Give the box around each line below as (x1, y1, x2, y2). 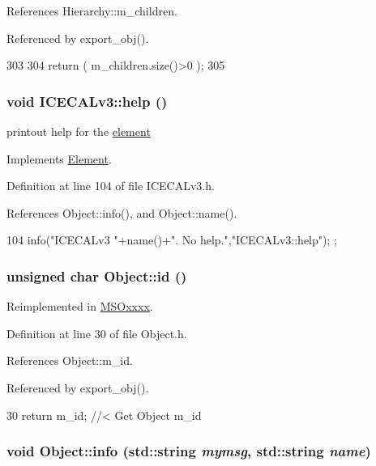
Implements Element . (6, 150, 112, 167)
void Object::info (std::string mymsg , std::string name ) (6, 441, 371, 461)
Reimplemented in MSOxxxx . (6, 298, 153, 315)
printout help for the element (6, 123, 151, 139)
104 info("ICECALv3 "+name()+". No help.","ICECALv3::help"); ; (6, 231, 337, 248)
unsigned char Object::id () (6, 265, 187, 286)
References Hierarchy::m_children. (6, 2, 177, 19)
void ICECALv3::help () (6, 91, 168, 111)
